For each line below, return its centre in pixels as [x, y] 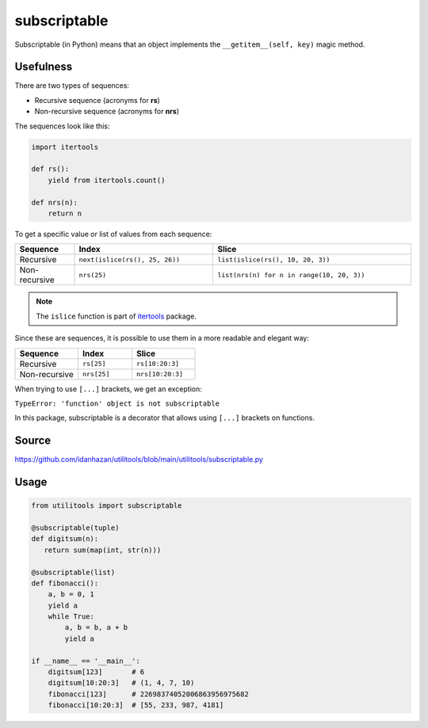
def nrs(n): [55, 202]
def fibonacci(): [65, 583]
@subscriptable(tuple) [75, 528]
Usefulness [44, 67]
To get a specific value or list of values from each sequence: [113, 234]
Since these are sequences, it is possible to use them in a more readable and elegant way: [162, 338]
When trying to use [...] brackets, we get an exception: [108, 389]
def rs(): [50, 169]
